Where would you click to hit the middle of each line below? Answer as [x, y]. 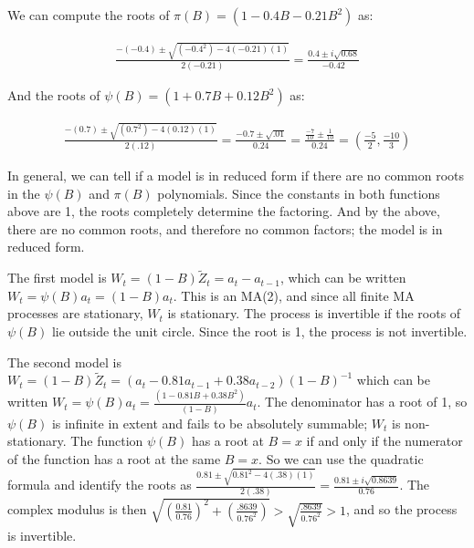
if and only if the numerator [384, 441]
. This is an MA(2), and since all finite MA [294, 295]
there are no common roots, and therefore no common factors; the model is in [225, 228]
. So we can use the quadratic [341, 458]
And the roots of [54, 95]
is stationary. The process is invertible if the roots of [314, 313]
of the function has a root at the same [114, 458]
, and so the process [401, 509]
